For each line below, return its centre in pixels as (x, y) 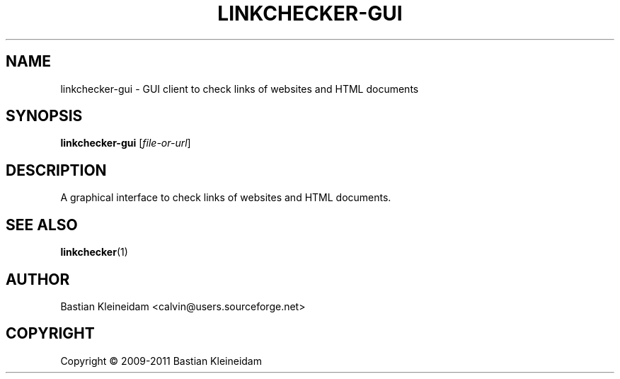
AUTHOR (38, 279)
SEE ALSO (42, 225)
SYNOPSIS (44, 116)
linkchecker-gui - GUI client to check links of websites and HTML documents (240, 89)
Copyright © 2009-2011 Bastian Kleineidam (161, 361)
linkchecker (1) (94, 252)
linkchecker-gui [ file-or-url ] (126, 143)
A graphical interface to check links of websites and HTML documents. (226, 198)
